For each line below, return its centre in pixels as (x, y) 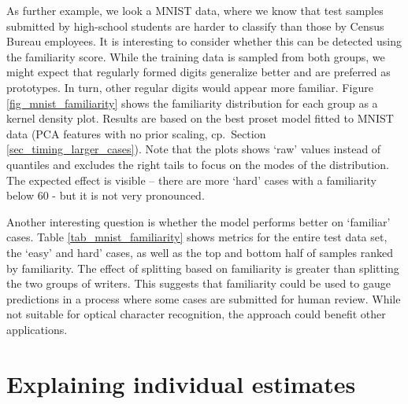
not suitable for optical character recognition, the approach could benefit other (196, 314)
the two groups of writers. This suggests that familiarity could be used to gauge (198, 283)
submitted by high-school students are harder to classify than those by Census (195, 26)
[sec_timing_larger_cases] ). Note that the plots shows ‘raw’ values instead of (194, 149)
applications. (37, 329)
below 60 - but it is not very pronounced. (106, 195)
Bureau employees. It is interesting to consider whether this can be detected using (204, 41)
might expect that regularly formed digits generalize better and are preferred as (198, 72)
